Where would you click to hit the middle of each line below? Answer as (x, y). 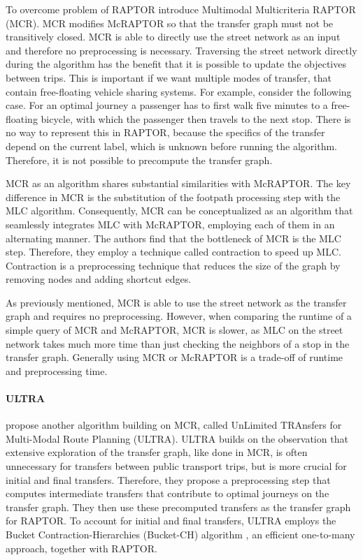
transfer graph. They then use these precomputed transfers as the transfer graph (178, 507)
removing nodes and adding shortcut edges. (99, 279)
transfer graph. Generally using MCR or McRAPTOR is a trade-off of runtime (175, 357)
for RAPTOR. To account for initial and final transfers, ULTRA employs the (171, 521)
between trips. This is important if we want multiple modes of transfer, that (169, 77)
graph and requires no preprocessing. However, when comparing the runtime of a (179, 316)
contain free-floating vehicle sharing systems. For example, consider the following (179, 91)
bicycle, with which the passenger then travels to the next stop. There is (196, 118)
